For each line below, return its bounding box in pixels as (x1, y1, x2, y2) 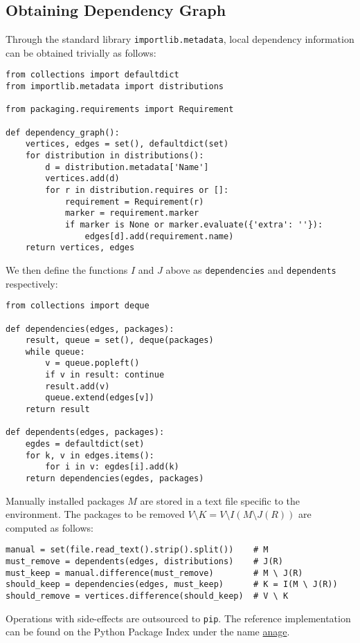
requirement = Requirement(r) (64, 196, 204, 207)
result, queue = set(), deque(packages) (25, 335, 214, 346)
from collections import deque (6, 301, 150, 311)
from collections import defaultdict (6, 70, 179, 80)
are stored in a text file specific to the (140, 493, 300, 507)
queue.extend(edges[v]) (45, 393, 154, 403)
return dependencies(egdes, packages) (25, 474, 204, 484)
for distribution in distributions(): (25, 151, 204, 161)
